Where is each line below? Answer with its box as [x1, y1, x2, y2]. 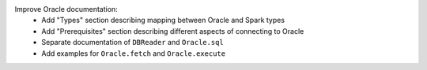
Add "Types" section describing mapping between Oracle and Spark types [41, 16, 285, 25]
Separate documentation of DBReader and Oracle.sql [41, 38, 225, 47]
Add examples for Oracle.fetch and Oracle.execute [41, 48, 225, 58]
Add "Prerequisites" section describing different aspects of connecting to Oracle [41, 26, 304, 35]
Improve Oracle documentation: [14, 5, 118, 13]
